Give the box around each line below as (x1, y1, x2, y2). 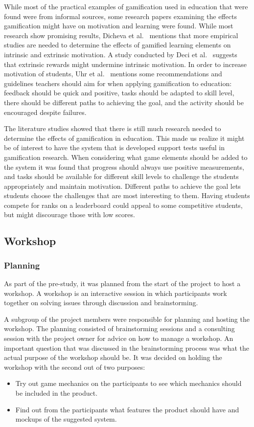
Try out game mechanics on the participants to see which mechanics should (15, 378, 242, 388)
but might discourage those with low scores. (4, 209, 135, 220)
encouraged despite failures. (4, 107, 87, 117)
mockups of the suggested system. (15, 414, 117, 424)
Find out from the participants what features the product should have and (15, 404, 239, 414)
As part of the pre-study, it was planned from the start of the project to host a (4, 278, 241, 289)
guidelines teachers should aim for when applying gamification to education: (4, 78, 232, 88)
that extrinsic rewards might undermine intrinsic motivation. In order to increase (4, 59, 247, 69)
